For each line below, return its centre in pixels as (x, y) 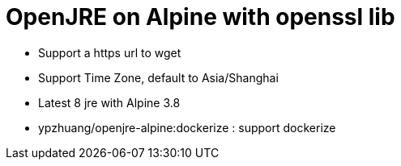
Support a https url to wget (110, 52)
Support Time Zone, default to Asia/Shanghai (158, 77)
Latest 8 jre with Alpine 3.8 (109, 102)
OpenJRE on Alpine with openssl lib (200, 17)
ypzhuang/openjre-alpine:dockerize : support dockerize (187, 127)
